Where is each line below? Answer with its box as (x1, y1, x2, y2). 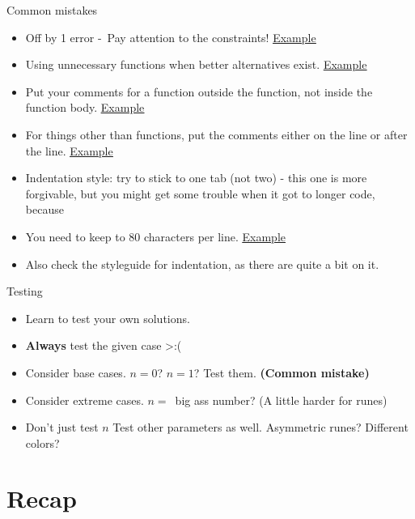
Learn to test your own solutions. (25, 309, 190, 326)
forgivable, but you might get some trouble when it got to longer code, (25, 185, 375, 202)
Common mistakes (6, 2, 98, 18)
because (25, 201, 64, 218)
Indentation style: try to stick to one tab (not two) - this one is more (25, 169, 367, 186)
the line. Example (25, 142, 113, 159)
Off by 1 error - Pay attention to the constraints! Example (25, 28, 316, 45)
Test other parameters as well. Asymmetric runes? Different (112, 419, 409, 436)
